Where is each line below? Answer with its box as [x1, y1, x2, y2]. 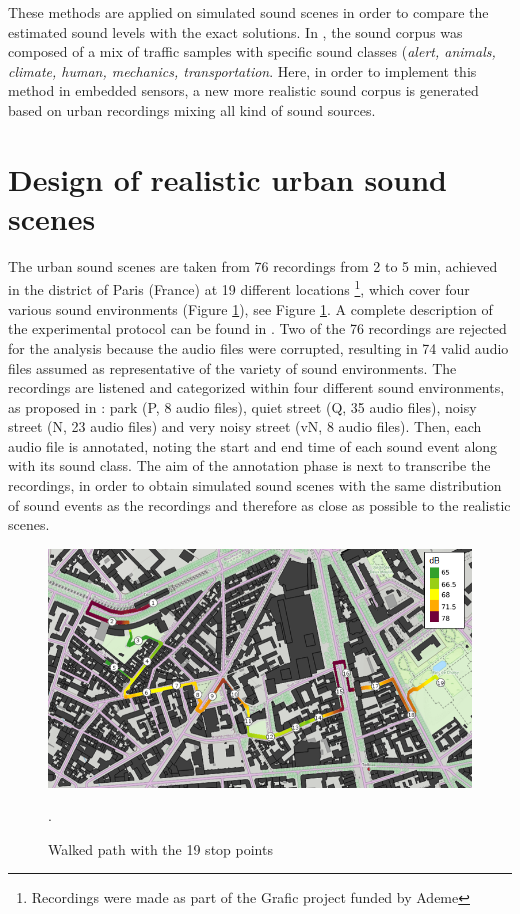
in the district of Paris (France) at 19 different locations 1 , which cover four [8, 276, 470, 300]
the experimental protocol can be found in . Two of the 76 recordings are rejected [8, 318, 507, 339]
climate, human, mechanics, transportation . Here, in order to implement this [8, 60, 477, 81]
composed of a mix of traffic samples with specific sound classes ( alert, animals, [8, 41, 496, 62]
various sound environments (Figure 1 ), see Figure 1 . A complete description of [8, 298, 493, 319]
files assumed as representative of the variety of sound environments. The [8, 357, 457, 378]
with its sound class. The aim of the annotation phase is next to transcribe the [8, 455, 491, 476]
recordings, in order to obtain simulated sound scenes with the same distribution [8, 475, 502, 496]
